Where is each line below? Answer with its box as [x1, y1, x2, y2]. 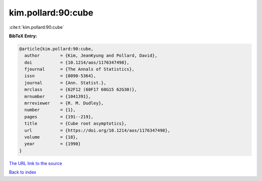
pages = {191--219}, [24, 114, 94, 119]
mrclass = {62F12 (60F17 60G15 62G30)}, [24, 87, 137, 92]
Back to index [9, 169, 36, 175]
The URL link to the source [9, 160, 63, 166]
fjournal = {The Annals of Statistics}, [24, 66, 134, 72]
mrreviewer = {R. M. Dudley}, [24, 100, 104, 106]
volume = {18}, [24, 134, 79, 140]
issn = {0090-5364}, [24, 73, 97, 79]
